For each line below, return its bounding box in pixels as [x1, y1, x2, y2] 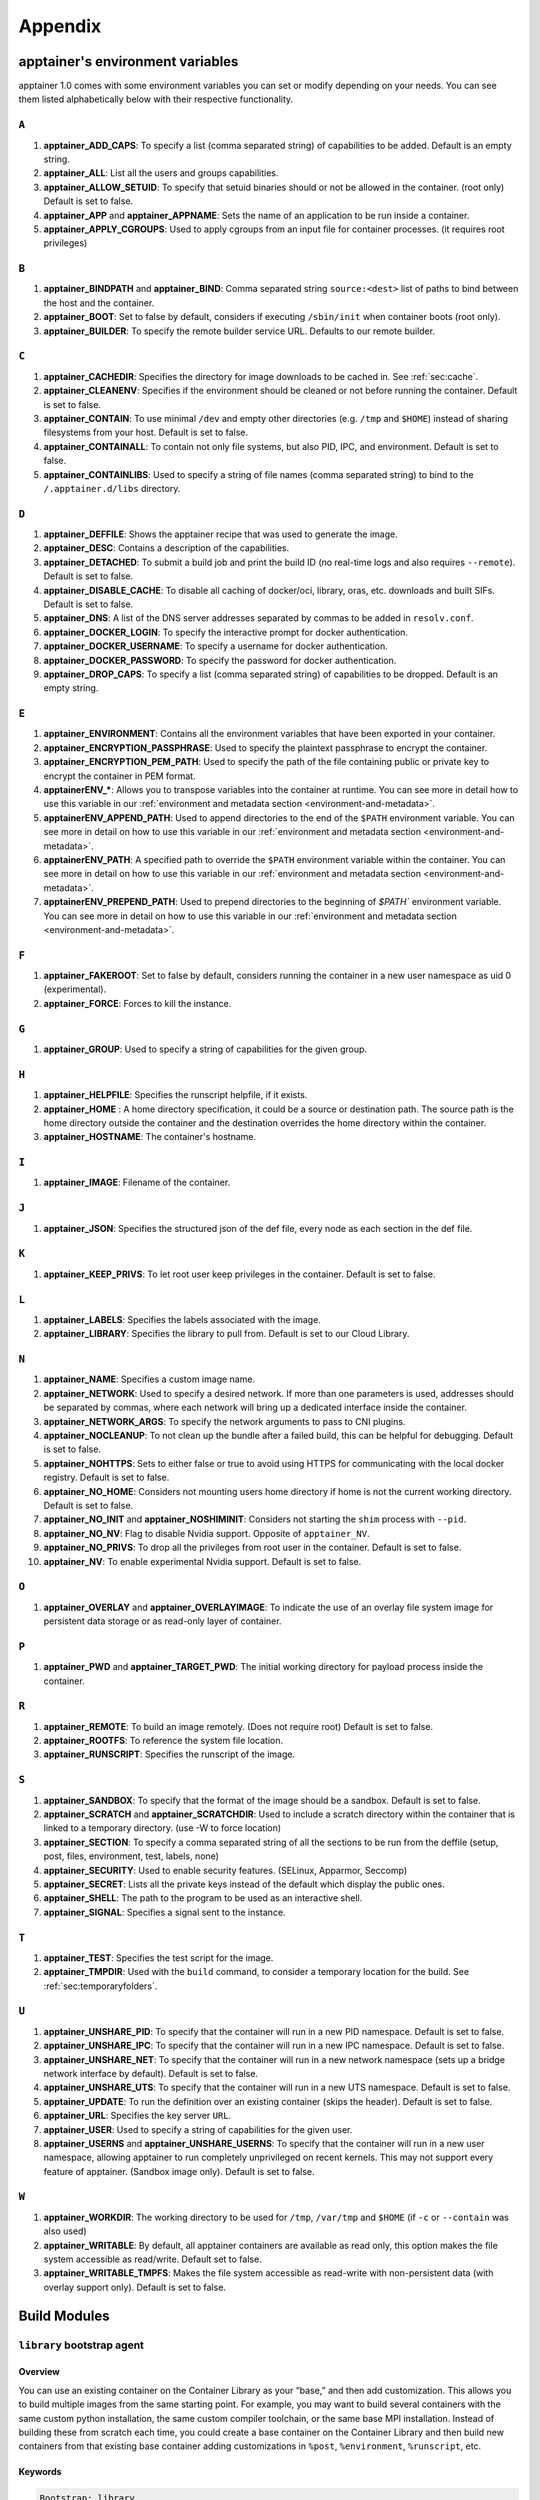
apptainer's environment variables [18, 53, 239, 70]
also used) [43, 2225, 87, 2237]
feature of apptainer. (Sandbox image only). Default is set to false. [43, 2165, 315, 2177]
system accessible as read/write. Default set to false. [43, 2253, 262, 2265]
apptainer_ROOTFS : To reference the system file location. [43, 1735, 284, 1747]
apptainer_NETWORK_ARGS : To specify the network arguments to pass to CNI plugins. [43, 1415, 406, 1427]
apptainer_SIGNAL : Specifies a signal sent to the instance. [43, 1906, 286, 1918]
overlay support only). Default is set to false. [43, 2281, 227, 2293]
